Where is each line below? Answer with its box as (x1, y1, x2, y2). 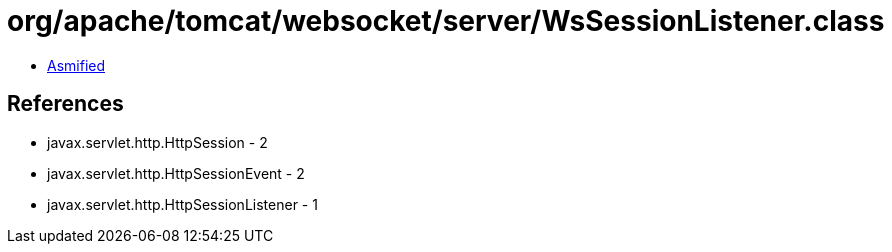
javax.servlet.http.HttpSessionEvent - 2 (47, 164, 305, 182)
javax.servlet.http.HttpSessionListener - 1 (47, 195, 318, 213)
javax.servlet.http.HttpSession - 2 (47, 133, 268, 151)
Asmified (47, 56, 106, 74)
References (7, 91, 124, 117)
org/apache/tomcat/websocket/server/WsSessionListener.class (7, 4, 885, 38)
